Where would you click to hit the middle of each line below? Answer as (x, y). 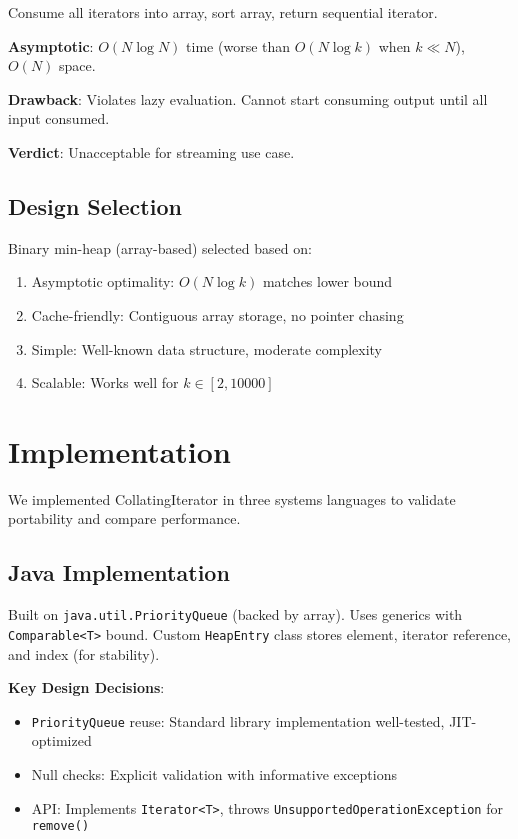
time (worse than (238, 45)
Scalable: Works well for (105, 382)
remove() (60, 826)
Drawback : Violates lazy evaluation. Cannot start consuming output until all (248, 98)
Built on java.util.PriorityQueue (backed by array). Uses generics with (235, 614)
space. (77, 65)
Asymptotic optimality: (103, 281)
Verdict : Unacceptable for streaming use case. (151, 151)
